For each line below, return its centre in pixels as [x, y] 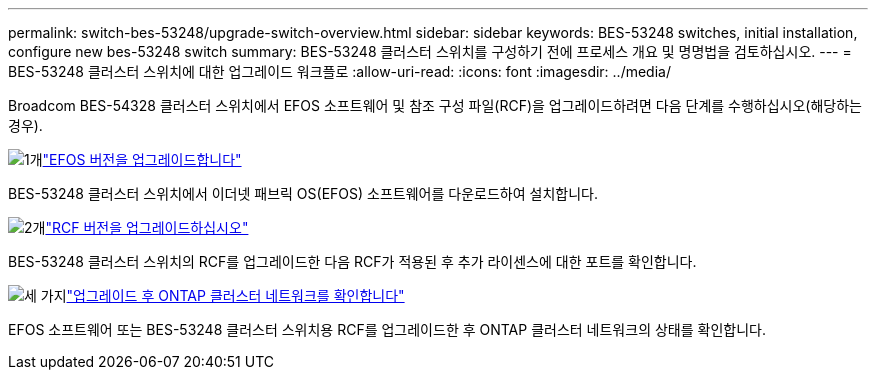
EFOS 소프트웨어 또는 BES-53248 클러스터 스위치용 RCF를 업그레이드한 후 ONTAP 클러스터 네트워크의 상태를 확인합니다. [387, 329]
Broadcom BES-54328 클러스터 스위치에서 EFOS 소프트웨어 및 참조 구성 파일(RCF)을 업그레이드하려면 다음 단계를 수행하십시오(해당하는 [435, 105]
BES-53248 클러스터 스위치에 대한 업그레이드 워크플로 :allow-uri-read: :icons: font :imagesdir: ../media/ [339, 71]
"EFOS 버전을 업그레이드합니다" [142, 159]
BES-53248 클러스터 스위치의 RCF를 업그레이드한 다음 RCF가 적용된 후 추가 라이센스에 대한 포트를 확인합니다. [352, 261]
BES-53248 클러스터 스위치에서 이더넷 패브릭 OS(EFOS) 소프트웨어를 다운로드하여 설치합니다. [303, 193]
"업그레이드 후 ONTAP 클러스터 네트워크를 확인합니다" [235, 295]
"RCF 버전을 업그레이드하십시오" [147, 227]
